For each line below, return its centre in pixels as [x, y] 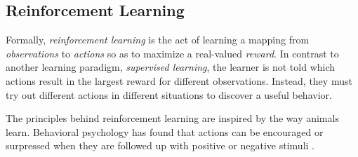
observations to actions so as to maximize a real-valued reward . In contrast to [172, 53]
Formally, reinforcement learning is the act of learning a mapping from [158, 40]
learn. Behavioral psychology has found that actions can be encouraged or [165, 131]
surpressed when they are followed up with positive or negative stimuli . [160, 145]
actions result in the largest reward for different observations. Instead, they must [179, 80]
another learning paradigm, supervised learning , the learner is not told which [171, 67]
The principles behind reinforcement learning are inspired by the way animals [172, 118]
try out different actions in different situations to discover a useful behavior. [169, 94]
